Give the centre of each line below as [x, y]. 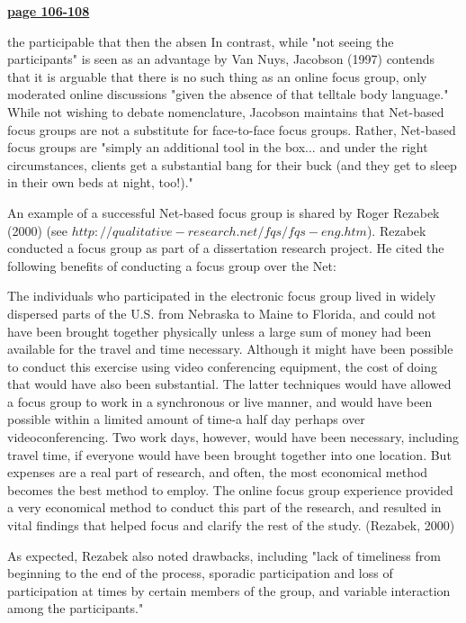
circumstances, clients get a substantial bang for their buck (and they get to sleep [232, 164]
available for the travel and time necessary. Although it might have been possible [230, 349]
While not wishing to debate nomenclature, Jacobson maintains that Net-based [226, 111]
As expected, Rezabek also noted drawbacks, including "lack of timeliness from [224, 555]
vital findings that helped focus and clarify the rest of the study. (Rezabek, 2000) [231, 525]
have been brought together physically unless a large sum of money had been [220, 331]
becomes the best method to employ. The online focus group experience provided [230, 489]
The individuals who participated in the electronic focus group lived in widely [222, 296]
